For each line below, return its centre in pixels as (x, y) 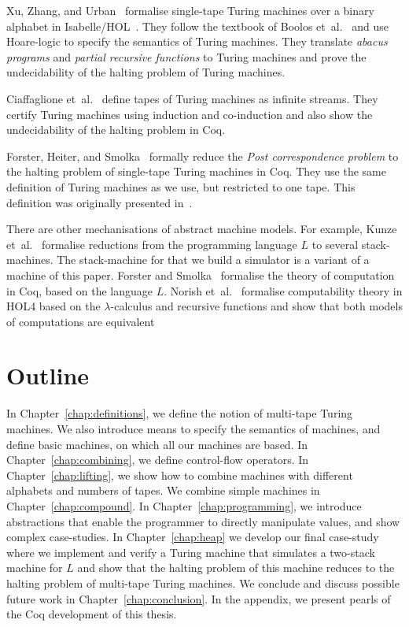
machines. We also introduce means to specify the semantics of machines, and (193, 429)
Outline (48, 375)
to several (335, 244)
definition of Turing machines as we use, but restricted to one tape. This (181, 186)
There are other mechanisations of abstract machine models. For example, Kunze (202, 229)
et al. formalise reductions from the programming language (152, 244)
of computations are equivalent (81, 321)
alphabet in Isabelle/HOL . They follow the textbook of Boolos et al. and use (197, 26)
